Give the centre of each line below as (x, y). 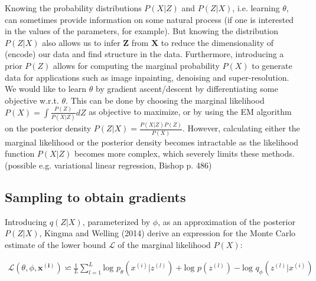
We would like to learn (46, 89)
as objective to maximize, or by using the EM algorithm (190, 112)
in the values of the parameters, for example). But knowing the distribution (141, 31)
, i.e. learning (256, 8)
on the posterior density (48, 128)
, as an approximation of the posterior (227, 221)
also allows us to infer (81, 42)
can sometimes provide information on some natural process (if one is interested (149, 19)
